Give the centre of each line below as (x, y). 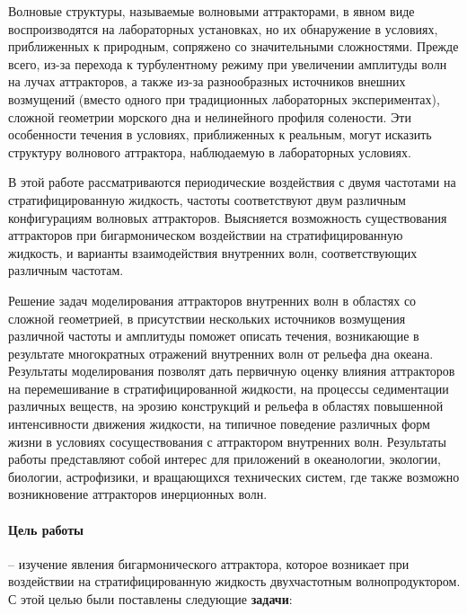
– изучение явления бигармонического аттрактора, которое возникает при (209, 563)
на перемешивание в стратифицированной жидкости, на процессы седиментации (229, 388)
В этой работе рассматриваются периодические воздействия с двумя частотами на (232, 182)
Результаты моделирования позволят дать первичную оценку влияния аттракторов (232, 371)
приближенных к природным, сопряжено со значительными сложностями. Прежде (233, 46)
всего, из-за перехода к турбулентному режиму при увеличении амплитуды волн (228, 63)
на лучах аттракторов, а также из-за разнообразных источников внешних (207, 81)
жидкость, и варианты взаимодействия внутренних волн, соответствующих (213, 252)
